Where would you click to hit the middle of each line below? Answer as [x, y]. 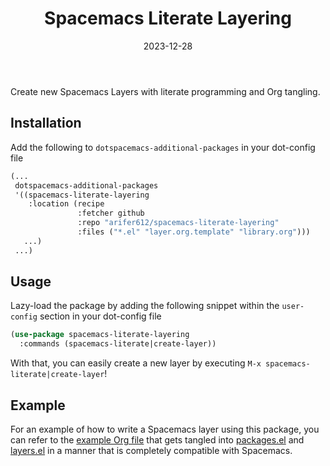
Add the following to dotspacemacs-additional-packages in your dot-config [163, 147]
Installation [46, 123]
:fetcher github [111, 213]
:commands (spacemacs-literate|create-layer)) [118, 344]
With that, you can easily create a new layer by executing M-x [136, 363]
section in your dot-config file [100, 316]
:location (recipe [66, 204]
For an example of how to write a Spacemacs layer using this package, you [165, 429]
